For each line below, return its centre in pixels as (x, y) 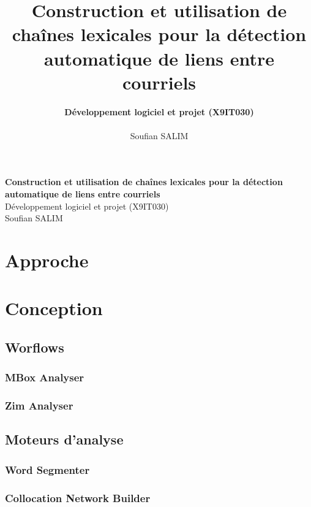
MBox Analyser (45, 377)
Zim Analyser (39, 406)
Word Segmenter (47, 469)
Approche (47, 260)
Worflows (35, 347)
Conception (54, 308)
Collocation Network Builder (78, 497)
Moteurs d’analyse (64, 439)
